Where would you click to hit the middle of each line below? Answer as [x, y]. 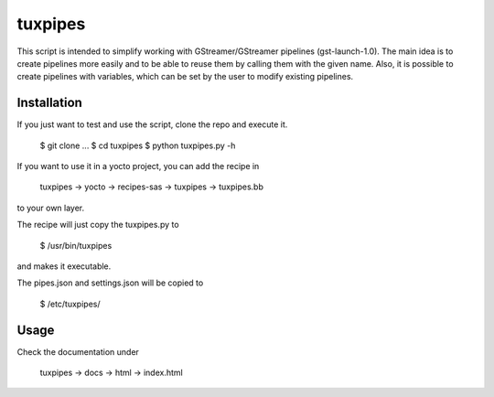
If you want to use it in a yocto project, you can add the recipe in [138, 166]
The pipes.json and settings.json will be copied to [110, 283]
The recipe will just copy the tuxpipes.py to [98, 225]
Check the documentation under [78, 351]
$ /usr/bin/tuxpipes [76, 245]
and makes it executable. [64, 266]
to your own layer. [51, 208]
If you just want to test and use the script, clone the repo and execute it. [152, 124]
